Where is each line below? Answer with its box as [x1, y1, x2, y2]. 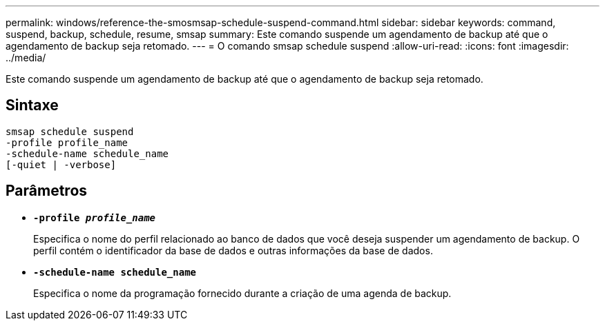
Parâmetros [6, 182, 88, 200]
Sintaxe [6, 96, 59, 114]
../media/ [6, 52, 46, 63]
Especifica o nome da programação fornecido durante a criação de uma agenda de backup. [33, 287, 452, 299]
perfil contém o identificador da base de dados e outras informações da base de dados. [33, 244, 433, 256]
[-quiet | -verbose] [6, 159, 117, 170]
